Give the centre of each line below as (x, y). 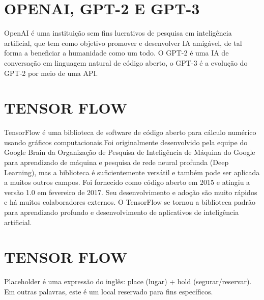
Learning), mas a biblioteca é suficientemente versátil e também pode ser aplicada (132, 172)
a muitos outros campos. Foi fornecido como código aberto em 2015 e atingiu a (127, 182)
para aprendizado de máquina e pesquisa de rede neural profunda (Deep (116, 162)
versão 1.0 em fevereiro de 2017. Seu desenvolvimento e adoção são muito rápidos (131, 192)
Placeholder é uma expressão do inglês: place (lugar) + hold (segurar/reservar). (128, 281)
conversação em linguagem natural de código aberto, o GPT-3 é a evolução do (126, 62)
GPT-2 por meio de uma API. (51, 73)
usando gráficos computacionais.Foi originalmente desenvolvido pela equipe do (126, 142)
